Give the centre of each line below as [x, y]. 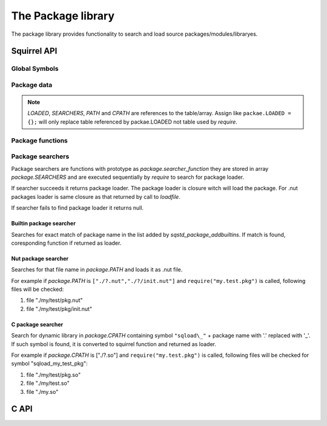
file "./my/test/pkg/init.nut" [59, 308]
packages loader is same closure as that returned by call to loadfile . [96, 196]
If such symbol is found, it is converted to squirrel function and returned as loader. [114, 344]
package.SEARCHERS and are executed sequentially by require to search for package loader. [128, 177]
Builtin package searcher [43, 224]
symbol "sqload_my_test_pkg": [49, 364]
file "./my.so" [42, 391]
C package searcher [37, 324]
